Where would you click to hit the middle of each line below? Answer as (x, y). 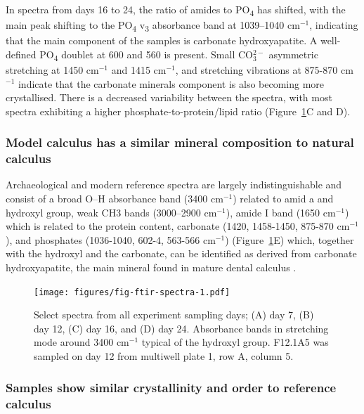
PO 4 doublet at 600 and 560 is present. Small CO (146, 55)
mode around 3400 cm (82, 342)
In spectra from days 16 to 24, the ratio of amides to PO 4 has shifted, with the (176, 10)
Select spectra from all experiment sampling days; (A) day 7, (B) (174, 315)
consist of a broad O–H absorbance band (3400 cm (115, 199)
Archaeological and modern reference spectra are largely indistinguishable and (174, 185)
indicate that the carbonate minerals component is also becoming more (171, 83)
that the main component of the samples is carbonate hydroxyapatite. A (162, 40)
